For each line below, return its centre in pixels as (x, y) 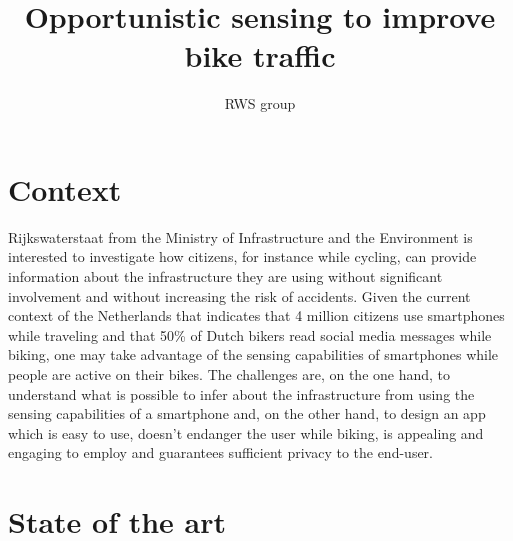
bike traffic (260, 55)
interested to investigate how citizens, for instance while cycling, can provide (242, 256)
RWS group (260, 103)
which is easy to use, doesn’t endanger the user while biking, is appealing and (246, 432)
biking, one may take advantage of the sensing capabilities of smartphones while (253, 354)
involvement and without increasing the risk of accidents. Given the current (239, 295)
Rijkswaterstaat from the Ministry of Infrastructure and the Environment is (240, 236)
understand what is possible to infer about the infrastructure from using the (241, 393)
